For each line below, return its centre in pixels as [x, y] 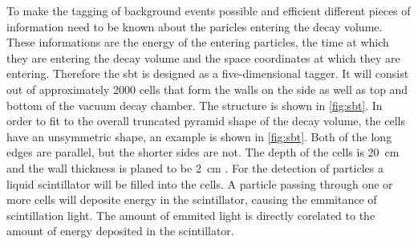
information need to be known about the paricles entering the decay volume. [195, 26]
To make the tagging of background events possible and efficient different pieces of [209, 10]
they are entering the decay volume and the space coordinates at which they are [203, 57]
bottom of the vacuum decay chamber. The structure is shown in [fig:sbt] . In [195, 105]
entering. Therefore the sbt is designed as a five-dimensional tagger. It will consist [208, 73]
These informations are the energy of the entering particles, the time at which [198, 42]
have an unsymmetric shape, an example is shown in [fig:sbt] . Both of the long [199, 136]
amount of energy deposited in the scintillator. [120, 231]
